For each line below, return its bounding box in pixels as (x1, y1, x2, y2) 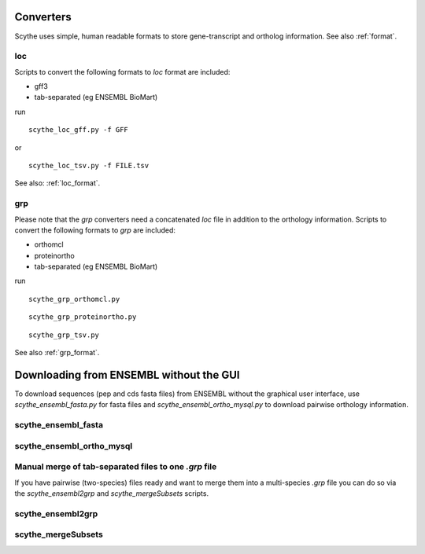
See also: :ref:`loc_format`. (14, 178, 101, 188)
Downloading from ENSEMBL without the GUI (14, 368, 240, 381)
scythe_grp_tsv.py (28, 330, 100, 339)
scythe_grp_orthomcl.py (28, 295, 120, 303)
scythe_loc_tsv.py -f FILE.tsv (28, 161, 150, 170)
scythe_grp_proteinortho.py (28, 313, 137, 321)
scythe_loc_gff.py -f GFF (28, 126, 129, 134)
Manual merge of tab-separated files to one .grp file (14, 461, 217, 472)
